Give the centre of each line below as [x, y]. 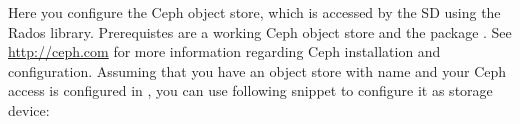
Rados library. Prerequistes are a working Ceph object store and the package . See [260, 31]
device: [29, 109]
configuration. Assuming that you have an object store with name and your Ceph [257, 70]
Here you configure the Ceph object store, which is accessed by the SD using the [254, 12]
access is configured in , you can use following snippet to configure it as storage [250, 90]
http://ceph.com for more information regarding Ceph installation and [224, 51]
